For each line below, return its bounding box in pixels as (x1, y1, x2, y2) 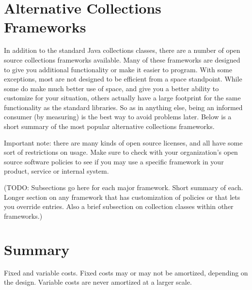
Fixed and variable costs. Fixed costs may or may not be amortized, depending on (4, 267, 248, 277)
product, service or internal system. (4, 166, 109, 176)
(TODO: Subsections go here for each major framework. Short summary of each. (4, 182, 243, 193)
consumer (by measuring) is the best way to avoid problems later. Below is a (4, 112, 232, 122)
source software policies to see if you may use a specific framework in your (4, 156, 224, 166)
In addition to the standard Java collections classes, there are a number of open (4, 45, 240, 55)
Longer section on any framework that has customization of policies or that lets (4, 192, 240, 202)
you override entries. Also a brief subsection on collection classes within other (4, 201, 234, 211)
